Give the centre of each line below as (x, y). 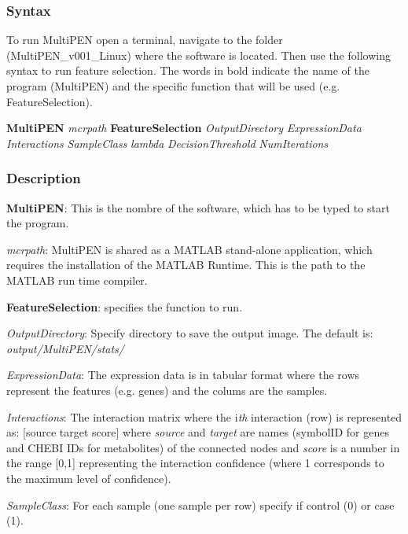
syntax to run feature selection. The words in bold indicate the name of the (188, 70)
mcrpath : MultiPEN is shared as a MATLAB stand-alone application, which (189, 249)
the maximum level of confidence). (89, 478)
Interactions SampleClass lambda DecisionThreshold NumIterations (167, 143)
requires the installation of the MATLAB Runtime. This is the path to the (186, 265)
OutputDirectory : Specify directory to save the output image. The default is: (190, 333)
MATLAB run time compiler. (77, 280)
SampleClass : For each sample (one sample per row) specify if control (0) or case (200, 505)
